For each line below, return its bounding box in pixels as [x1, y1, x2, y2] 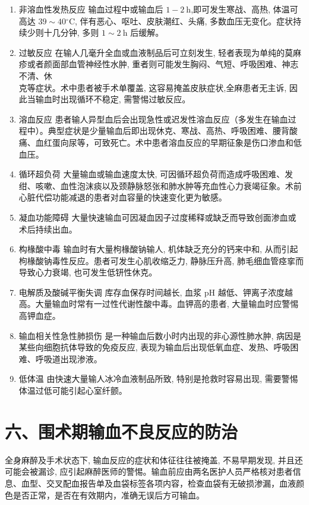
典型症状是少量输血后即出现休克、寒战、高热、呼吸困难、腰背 [48, 124, 289, 137]
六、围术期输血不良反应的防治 [5, 419, 238, 443]
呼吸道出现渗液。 [35, 352, 102, 365]
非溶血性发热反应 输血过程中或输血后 [18, 3, 163, 15]
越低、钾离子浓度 [217, 286, 285, 298]
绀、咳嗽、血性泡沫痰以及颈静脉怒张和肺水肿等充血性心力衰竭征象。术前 [18, 179, 302, 192]
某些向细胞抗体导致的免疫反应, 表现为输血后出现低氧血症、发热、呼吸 [18, 341, 291, 353]
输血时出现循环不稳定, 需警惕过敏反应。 [35, 93, 191, 105]
